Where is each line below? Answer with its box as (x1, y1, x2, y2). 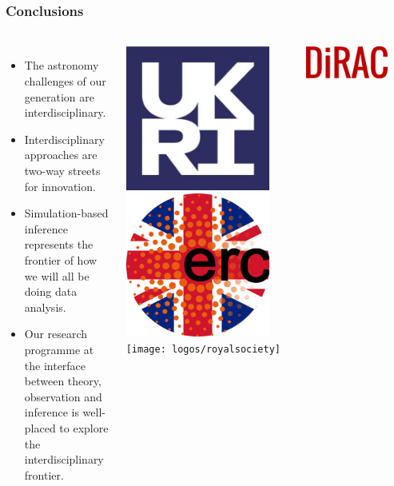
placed (24, 419, 56, 436)
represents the (24, 236, 94, 253)
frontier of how (24, 251, 98, 268)
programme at (24, 341, 94, 357)
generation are (24, 88, 94, 105)
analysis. (24, 298, 66, 315)
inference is (24, 404, 79, 420)
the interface (24, 357, 86, 373)
